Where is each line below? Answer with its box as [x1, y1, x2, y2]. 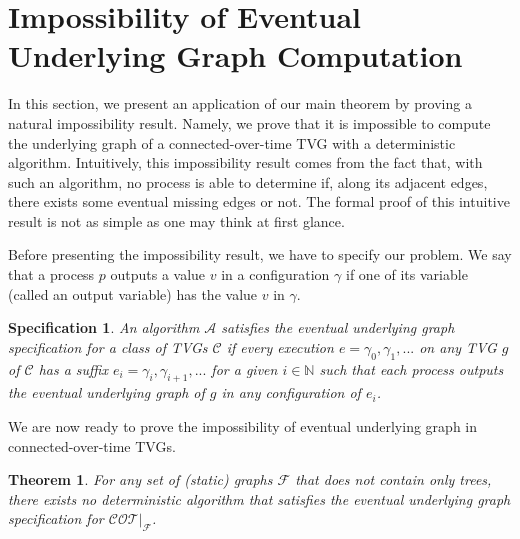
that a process [8, 264, 95, 285]
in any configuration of [221, 382, 361, 403]
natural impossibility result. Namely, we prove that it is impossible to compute [8, 112, 491, 133]
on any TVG [419, 336, 497, 357]
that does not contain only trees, [295, 469, 492, 490]
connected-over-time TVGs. [8, 435, 176, 456]
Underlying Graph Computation [8, 35, 463, 76]
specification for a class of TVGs [8, 336, 208, 357]
